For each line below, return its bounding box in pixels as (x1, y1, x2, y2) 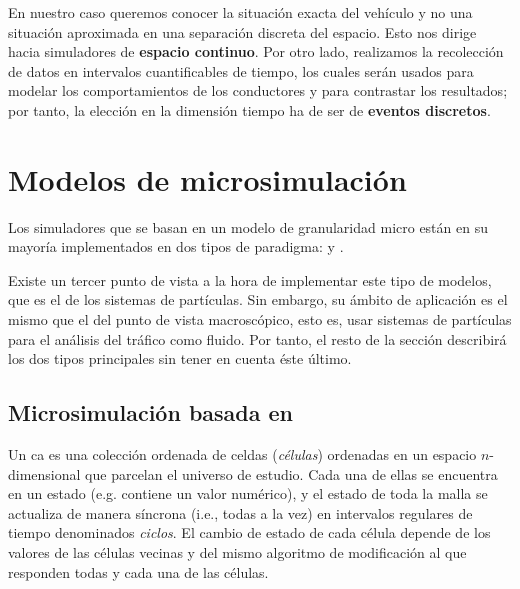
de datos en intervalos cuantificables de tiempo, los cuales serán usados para (8, 60, 474, 81)
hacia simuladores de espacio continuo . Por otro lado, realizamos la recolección (8, 41, 504, 62)
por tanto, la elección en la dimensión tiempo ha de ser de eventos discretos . (8, 99, 491, 120)
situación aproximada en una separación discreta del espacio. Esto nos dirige (8, 21, 477, 42)
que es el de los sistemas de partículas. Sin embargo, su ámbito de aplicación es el (8, 289, 508, 310)
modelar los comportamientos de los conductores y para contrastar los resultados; (8, 80, 508, 101)
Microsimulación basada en (8, 397, 294, 428)
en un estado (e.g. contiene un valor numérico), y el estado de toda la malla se (8, 483, 488, 504)
